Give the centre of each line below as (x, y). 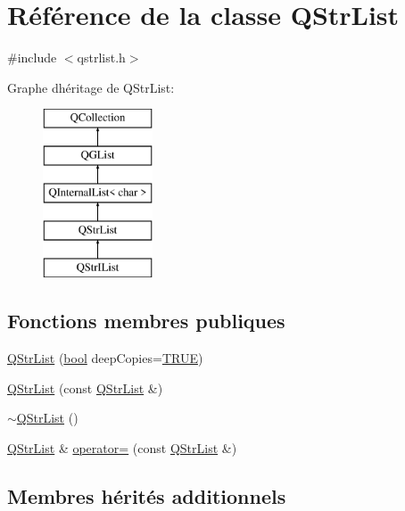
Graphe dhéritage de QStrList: (91, 87)
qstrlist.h (101, 58)
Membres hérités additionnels (147, 495)
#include (32, 58)
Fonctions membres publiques (146, 321)
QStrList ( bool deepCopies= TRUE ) (105, 358)
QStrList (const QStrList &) (85, 387)
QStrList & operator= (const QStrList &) (122, 447)
